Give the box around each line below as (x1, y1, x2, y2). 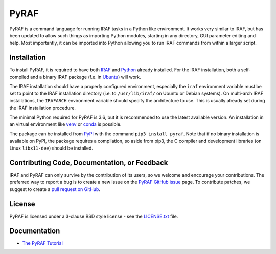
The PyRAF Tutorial (22, 240, 63, 246)
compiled (9, 74, 29, 80)
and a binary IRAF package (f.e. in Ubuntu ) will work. (30, 74, 142, 80)
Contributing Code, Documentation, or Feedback (9, 158, 168, 167)
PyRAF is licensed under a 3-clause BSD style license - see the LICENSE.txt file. (9, 213, 178, 219)
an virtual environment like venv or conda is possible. (9, 121, 122, 128)
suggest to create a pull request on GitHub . (9, 186, 101, 192)
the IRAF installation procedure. (9, 105, 76, 111)
